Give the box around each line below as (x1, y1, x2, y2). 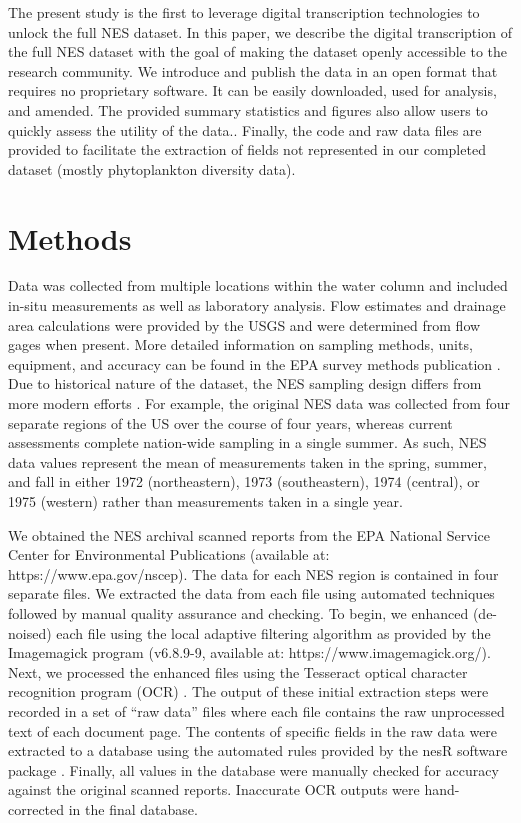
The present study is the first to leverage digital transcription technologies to (8, 2, 480, 22)
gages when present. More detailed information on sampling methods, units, (8, 334, 473, 355)
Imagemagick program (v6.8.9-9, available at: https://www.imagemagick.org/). (8, 642, 491, 663)
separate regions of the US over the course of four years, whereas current (8, 412, 453, 433)
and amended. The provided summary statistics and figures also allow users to (8, 99, 488, 120)
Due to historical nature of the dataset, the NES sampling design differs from (8, 373, 482, 394)
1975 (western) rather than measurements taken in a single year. (8, 491, 403, 511)
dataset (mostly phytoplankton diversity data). (8, 158, 296, 179)
